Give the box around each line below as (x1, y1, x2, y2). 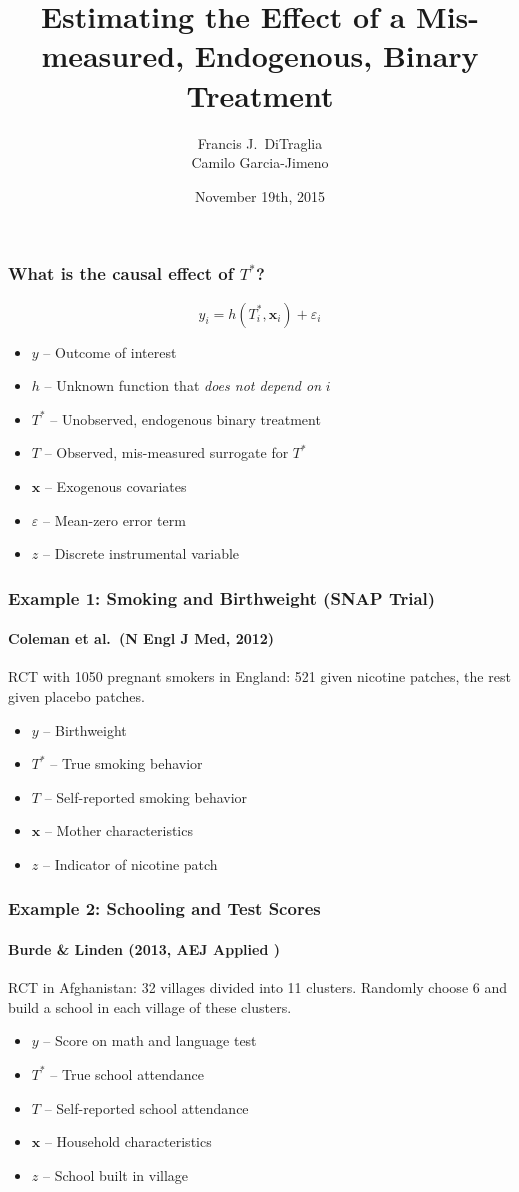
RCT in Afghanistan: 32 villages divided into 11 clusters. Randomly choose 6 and (8, 977, 507, 998)
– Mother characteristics (44, 820, 193, 841)
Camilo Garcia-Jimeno (191, 152, 329, 173)
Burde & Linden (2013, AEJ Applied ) (8, 938, 280, 959)
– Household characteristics (44, 1131, 212, 1152)
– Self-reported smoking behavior (44, 786, 248, 807)
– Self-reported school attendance (44, 1097, 249, 1118)
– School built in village (42, 1164, 189, 1185)
